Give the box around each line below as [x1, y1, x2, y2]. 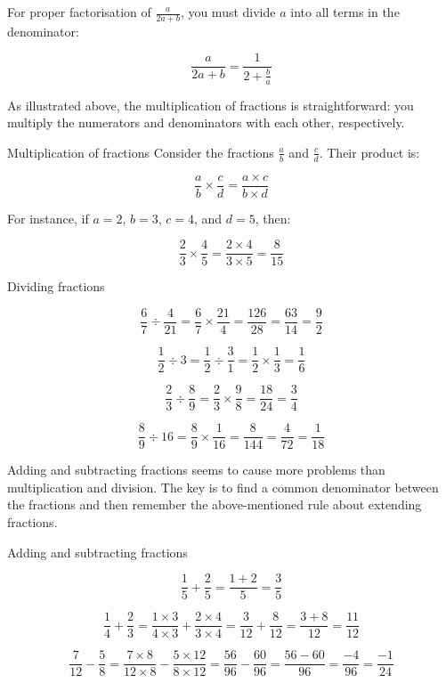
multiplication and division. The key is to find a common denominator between [7, 477, 439, 496]
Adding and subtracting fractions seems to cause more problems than [7, 460, 385, 479]
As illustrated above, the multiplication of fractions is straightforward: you [7, 95, 414, 114]
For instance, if [7, 208, 89, 227]
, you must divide [180, 3, 276, 20]
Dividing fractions [7, 277, 105, 296]
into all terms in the [290, 3, 400, 20]
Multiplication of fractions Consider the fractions [7, 142, 274, 161]
